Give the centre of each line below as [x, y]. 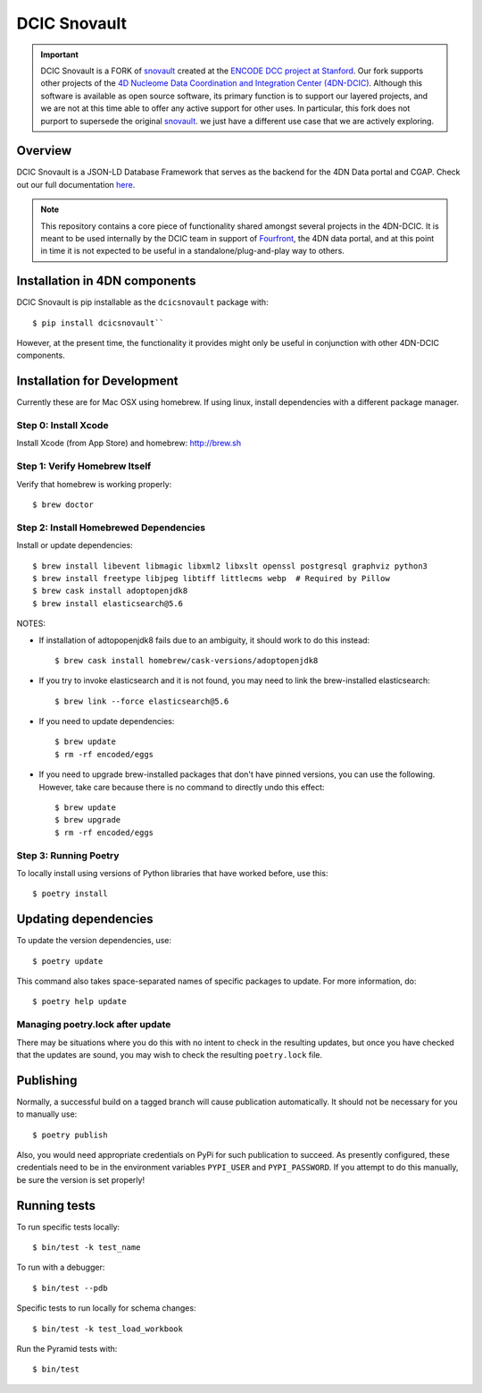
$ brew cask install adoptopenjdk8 [110, 591]
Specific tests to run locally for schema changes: [106, 1308]
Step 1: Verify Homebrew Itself [84, 467]
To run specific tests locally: [68, 1227]
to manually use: [47, 1114]
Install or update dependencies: [75, 545]
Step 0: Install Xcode [62, 426]
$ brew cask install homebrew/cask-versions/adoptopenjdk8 [187, 660]
